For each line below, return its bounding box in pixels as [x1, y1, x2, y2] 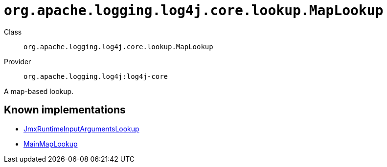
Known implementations [4, 104, 126, 116]
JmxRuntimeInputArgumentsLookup [23, 124, 139, 133]
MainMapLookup [23, 139, 78, 148]
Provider [4, 57, 31, 66]
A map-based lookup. [4, 87, 74, 95]
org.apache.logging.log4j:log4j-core [23, 72, 168, 80]
